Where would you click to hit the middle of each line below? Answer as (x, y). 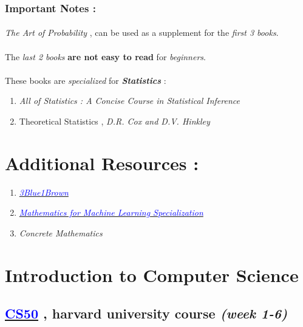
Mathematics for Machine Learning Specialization (111, 212)
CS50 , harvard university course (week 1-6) (146, 313)
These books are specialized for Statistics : (86, 80)
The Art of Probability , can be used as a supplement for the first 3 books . (142, 33)
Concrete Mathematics (61, 232)
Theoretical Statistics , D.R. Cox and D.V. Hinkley (114, 121)
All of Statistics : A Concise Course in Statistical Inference (129, 101)
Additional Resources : (102, 163)
